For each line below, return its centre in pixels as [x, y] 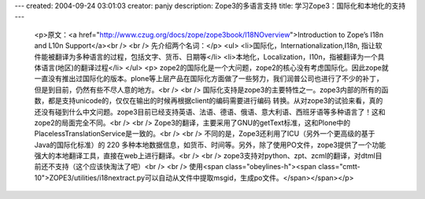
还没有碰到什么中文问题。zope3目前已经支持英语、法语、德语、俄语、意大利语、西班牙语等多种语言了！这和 [210, 112]
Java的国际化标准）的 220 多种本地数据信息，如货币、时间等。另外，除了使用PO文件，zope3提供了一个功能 [210, 145]
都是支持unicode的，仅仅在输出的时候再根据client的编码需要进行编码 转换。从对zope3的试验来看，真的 [215, 101]
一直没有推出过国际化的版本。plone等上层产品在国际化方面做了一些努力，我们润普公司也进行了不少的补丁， [209, 79]
